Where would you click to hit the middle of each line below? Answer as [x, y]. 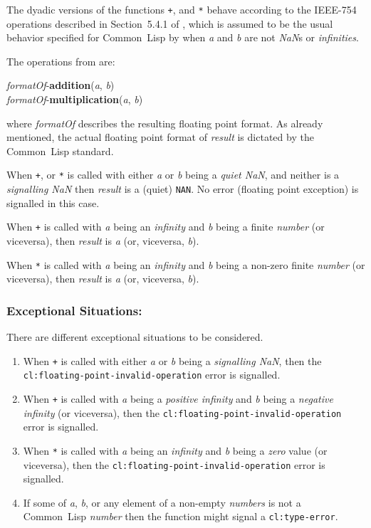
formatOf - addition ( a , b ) [61, 85]
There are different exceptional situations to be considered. [135, 337]
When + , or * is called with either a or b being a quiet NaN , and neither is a [173, 175]
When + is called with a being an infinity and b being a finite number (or [166, 227]
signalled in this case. [53, 202]
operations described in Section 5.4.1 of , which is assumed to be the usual [170, 23]
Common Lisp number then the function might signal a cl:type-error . [181, 516]
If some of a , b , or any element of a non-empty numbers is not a [162, 502]
